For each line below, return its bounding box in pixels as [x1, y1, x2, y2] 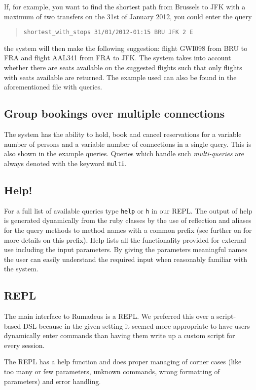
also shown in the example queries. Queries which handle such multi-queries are [4, 148, 244, 159]
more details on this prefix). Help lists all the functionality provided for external [4, 234, 246, 245]
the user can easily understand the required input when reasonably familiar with [4, 254, 247, 264]
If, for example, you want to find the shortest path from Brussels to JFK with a [4, 1, 246, 11]
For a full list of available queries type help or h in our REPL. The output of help [4, 205, 253, 216]
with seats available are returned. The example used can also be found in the [4, 72, 237, 82]
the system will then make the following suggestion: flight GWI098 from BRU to [4, 43, 248, 53]
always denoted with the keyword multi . [4, 158, 127, 168]
